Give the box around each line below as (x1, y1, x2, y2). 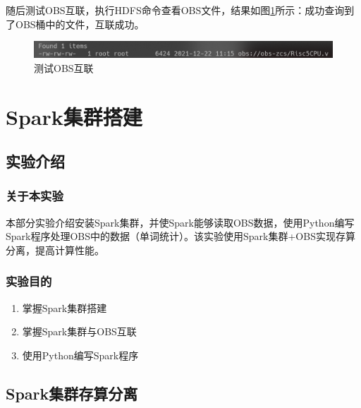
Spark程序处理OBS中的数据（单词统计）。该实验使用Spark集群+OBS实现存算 (6, 229, 355, 244)
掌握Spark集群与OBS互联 (22, 324, 137, 339)
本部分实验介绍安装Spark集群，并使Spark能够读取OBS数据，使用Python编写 (6, 215, 355, 229)
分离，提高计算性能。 (6, 242, 104, 257)
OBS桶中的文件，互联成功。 (15, 16, 145, 31)
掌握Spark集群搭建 (22, 300, 107, 315)
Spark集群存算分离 (6, 382, 138, 404)
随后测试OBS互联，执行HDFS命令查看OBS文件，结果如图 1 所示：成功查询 (6, 3, 345, 17)
